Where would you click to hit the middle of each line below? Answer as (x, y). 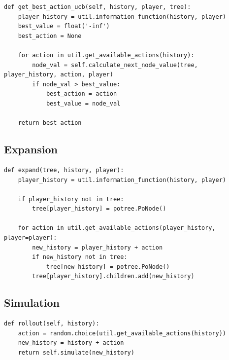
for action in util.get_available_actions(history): (106, 55)
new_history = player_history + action (98, 247)
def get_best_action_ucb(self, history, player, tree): (98, 7)
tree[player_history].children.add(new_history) (113, 276)
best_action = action (82, 94)
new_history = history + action (71, 343)
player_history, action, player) (59, 75)
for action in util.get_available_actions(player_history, (117, 228)
